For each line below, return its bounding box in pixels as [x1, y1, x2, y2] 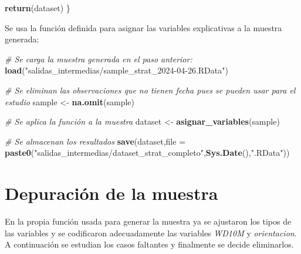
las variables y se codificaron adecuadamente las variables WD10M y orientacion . [5, 226, 297, 239]
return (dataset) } [5, 2, 70, 14]
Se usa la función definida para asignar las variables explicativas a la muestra [5, 21, 282, 34]
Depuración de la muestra [5, 181, 218, 205]
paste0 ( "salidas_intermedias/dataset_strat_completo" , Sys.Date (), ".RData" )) [5, 146, 290, 159]
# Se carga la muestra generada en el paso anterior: [5, 52, 192, 65]
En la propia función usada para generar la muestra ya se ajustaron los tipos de [5, 215, 292, 228]
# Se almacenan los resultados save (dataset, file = [5, 135, 186, 147]
